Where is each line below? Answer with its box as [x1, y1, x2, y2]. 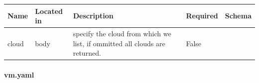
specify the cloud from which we [73, 28, 171, 38]
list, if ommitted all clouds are [73, 38, 165, 48]
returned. [73, 48, 101, 58]
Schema [225, 10, 252, 21]
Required [186, 10, 218, 21]
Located [35, 5, 63, 16]
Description [73, 10, 114, 21]
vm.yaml [4, 69, 34, 80]
